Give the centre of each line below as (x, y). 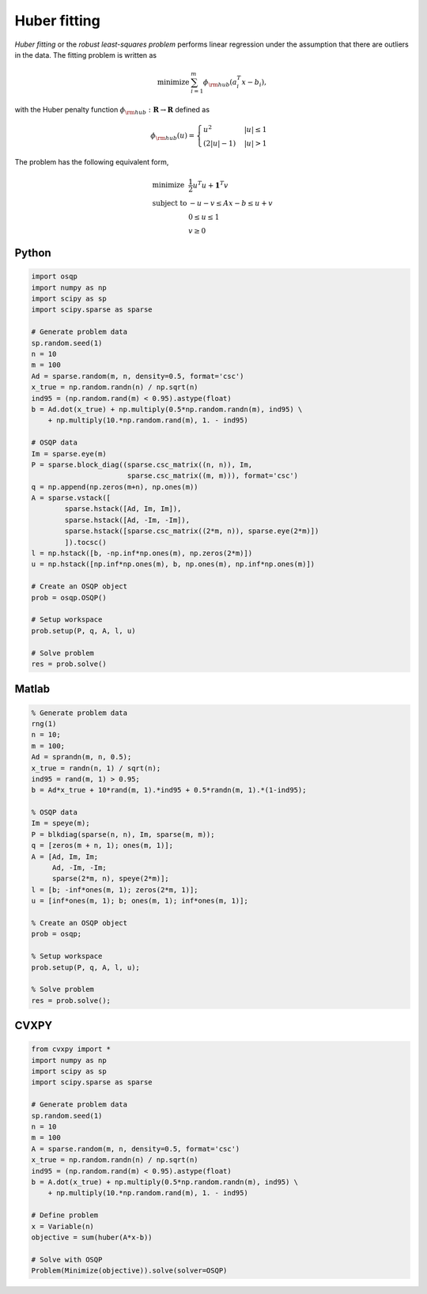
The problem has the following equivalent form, (92, 162)
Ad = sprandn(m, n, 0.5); (81, 757)
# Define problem (65, 1215)
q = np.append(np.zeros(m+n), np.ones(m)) (115, 487)
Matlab (32, 689)
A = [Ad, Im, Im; (65, 857)
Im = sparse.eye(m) (69, 454)
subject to (170, 203)
